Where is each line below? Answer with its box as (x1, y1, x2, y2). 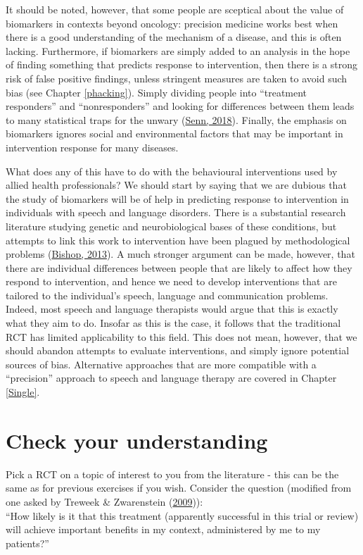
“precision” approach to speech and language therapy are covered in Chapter (6, 370, 337, 385)
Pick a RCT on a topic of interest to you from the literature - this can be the (6, 466, 339, 481)
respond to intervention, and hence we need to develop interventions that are (6, 274, 337, 289)
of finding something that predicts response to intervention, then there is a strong (6, 57, 358, 72)
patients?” (6, 535, 49, 550)
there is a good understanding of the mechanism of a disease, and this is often (6, 30, 342, 44)
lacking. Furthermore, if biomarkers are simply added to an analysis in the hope (6, 43, 350, 58)
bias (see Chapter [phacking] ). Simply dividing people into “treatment (6, 85, 307, 99)
